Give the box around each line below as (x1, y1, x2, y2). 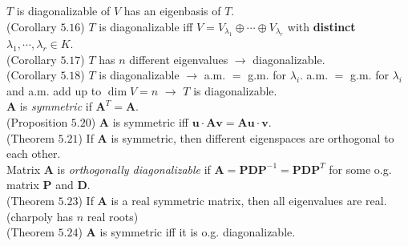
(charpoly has (6, 208, 73, 224)
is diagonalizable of (16, 2, 111, 18)
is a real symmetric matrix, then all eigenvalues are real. (111, 192, 387, 208)
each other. (6, 145, 61, 162)
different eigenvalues (129, 50, 228, 67)
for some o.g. (329, 160, 392, 177)
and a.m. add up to (6, 82, 102, 99)
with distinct (287, 18, 356, 34)
